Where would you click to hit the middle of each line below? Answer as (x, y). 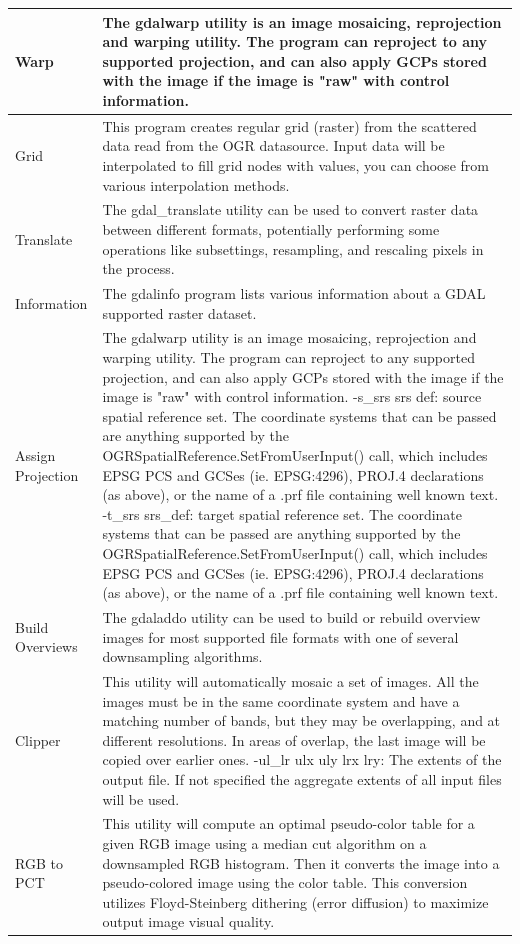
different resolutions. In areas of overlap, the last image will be (294, 739)
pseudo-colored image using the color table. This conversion (285, 882)
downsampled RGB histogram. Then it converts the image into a (301, 862)
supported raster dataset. (179, 312)
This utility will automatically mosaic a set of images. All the (290, 681)
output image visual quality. (188, 921)
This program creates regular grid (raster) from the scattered (289, 125)
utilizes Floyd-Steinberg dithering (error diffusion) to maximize (295, 901)
